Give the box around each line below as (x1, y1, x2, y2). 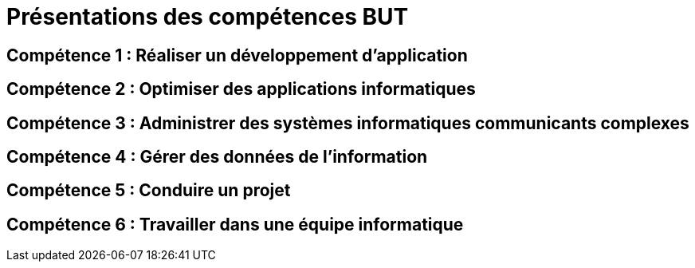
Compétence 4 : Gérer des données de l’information (6, 147, 428, 167)
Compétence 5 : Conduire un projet (6, 180, 291, 201)
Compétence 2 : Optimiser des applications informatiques (6, 79, 476, 100)
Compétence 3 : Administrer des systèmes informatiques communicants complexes (6, 112, 689, 133)
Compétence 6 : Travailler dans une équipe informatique (6, 214, 464, 235)
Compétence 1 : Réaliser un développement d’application (6, 45, 468, 65)
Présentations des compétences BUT (6, 3, 409, 30)
